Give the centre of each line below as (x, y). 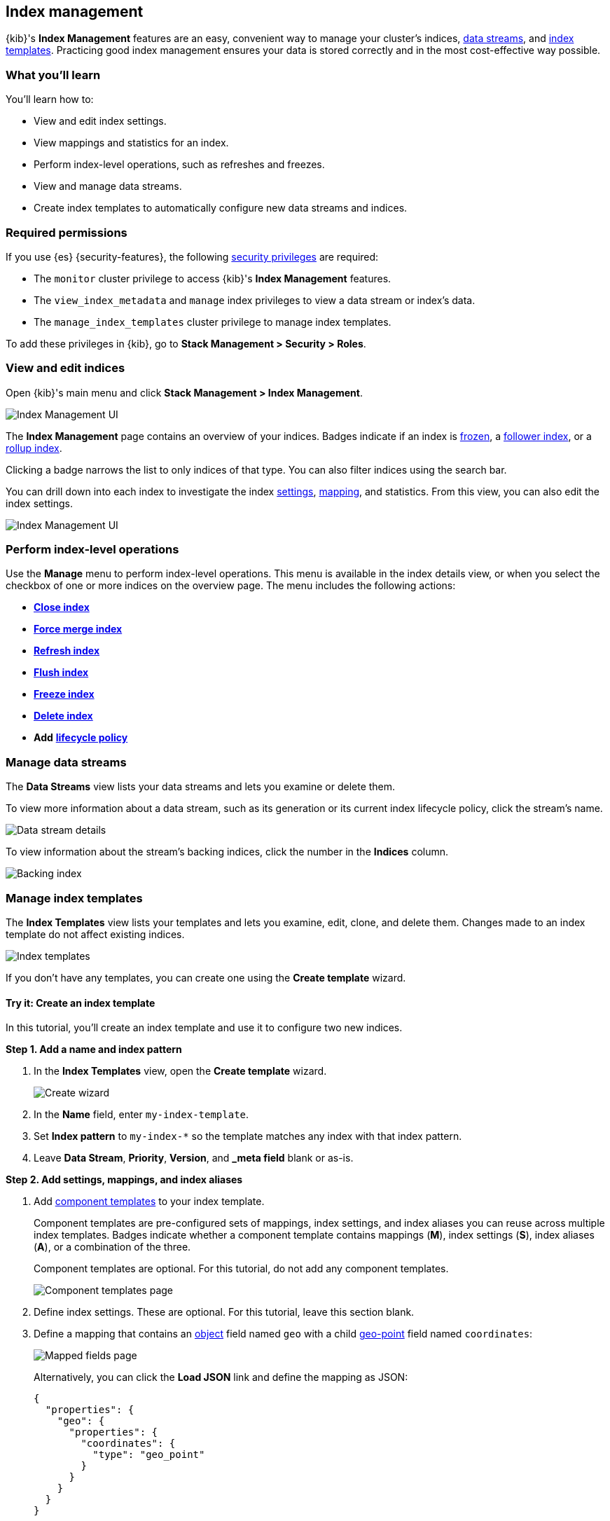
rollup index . (34, 448)
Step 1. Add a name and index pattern (94, 1049)
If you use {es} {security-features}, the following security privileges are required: (192, 256)
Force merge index (78, 629)
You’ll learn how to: (50, 99)
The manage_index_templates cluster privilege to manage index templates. (213, 322)
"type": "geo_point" (149, 1455)
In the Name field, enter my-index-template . (141, 1115)
